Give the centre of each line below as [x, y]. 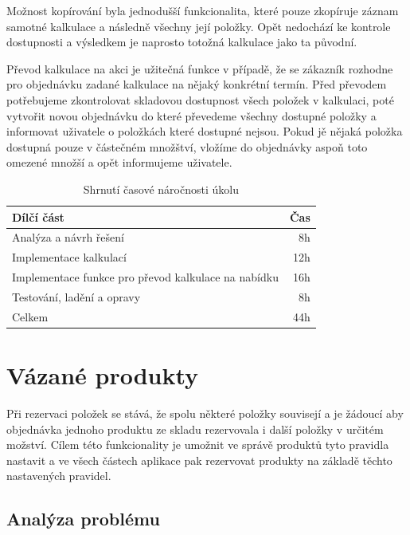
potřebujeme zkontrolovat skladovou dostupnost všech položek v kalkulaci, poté [200, 99]
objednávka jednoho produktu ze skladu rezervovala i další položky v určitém [195, 429]
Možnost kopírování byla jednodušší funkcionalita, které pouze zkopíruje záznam [203, 10]
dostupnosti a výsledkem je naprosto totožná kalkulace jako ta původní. [182, 42]
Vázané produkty [103, 375]
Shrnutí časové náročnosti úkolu [161, 189]
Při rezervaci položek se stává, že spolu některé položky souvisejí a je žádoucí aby [205, 413]
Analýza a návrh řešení [68, 237]
